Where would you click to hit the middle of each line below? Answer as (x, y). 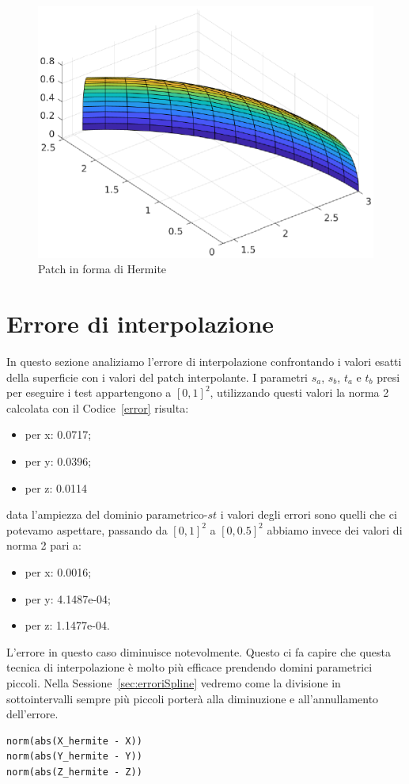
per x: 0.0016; (58, 572)
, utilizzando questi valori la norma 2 (299, 392)
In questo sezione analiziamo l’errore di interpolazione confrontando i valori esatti (204, 362)
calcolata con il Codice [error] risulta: (98, 407)
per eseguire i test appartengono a (89, 392)
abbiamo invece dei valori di (335, 529)
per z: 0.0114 (56, 487)
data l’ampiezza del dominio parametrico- (107, 514)
